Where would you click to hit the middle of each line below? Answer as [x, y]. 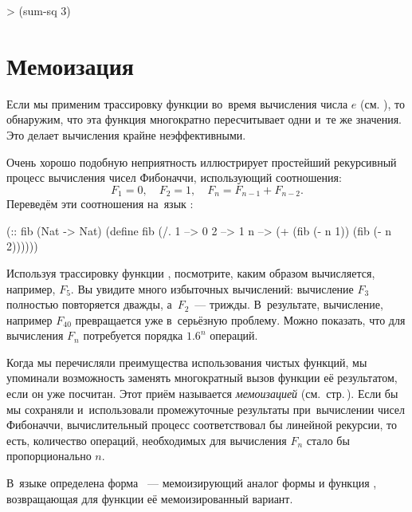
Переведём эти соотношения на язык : [100, 204]
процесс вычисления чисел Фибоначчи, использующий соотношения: [174, 177]
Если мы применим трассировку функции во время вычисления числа [177, 103]
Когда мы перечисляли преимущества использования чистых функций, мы [187, 362]
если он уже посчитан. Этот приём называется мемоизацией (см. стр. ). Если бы [202, 394]
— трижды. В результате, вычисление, [289, 304]
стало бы [328, 440]
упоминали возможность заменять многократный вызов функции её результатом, [202, 378]
